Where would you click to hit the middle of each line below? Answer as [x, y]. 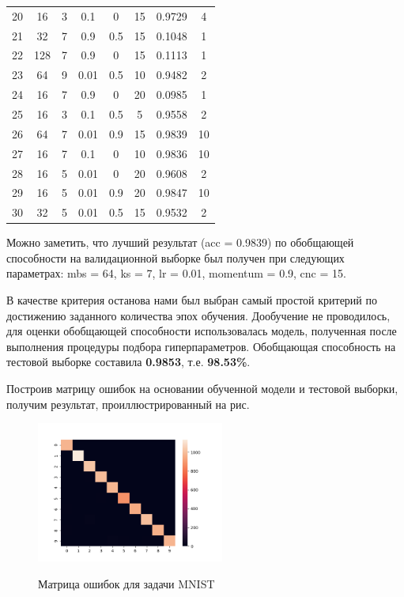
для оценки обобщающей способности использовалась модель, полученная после [202, 331]
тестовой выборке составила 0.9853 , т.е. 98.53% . [128, 362]
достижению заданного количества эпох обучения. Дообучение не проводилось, [198, 315]
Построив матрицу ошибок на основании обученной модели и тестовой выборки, [202, 389]
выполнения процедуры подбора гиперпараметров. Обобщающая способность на [201, 346]
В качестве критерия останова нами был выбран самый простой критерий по [192, 300]
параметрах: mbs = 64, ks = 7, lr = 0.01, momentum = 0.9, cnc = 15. [176, 273]
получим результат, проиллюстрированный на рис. [128, 404]
